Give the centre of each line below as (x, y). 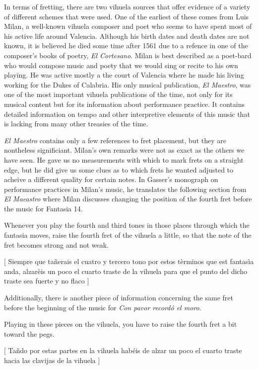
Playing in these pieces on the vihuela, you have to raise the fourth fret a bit (121, 324)
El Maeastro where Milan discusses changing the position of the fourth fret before (128, 199)
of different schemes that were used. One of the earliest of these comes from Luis (127, 16)
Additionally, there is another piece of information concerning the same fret (119, 298)
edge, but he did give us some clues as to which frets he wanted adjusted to (119, 169)
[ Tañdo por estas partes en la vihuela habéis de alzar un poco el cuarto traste (123, 350)
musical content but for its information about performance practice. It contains (125, 104)
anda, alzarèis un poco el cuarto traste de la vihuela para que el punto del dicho (126, 271)
